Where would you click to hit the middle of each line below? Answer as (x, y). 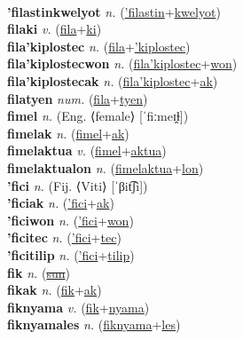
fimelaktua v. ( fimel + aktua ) (87, 150)
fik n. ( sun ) (39, 272)
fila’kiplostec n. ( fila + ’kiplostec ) (99, 46)
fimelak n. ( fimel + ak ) (68, 133)
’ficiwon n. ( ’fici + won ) (71, 220)
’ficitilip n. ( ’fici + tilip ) (71, 254)
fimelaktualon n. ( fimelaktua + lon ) (106, 167)
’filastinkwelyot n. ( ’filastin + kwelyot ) (114, 11)
